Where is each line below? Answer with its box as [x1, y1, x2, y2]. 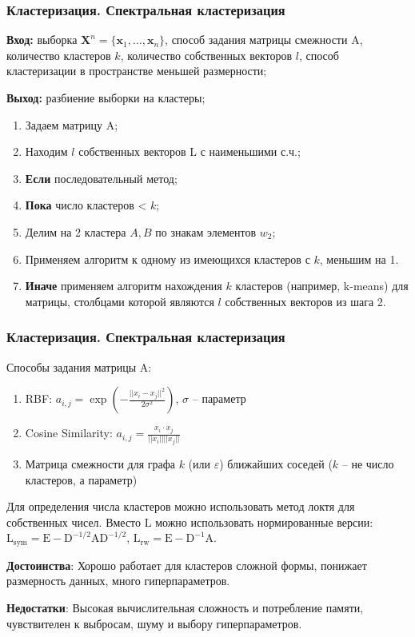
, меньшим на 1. [319, 250, 399, 267]
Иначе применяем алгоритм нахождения [25, 277, 222, 294]
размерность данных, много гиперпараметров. [6, 572, 230, 589]
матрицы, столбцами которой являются [25, 293, 214, 309]
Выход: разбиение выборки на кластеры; [6, 90, 206, 106]
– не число [341, 456, 394, 472]
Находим [25, 143, 68, 160]
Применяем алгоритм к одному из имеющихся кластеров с [25, 250, 310, 267]
